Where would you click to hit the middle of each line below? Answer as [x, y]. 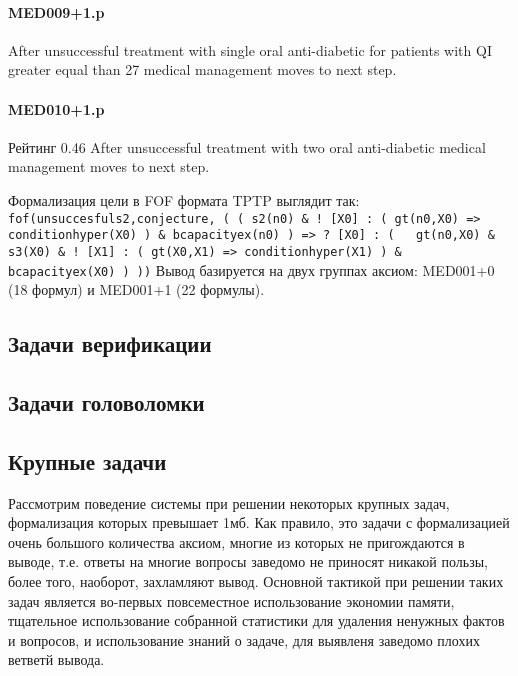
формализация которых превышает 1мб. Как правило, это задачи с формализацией [259, 522]
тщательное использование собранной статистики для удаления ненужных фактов [256, 620]
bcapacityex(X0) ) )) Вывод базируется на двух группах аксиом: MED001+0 [251, 269]
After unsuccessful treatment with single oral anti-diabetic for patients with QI [250, 49]
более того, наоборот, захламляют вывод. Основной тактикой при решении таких [256, 580]
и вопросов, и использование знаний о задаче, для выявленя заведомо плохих [244, 639]
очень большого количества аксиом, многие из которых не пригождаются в [236, 541]
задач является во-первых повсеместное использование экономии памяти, [231, 600]
